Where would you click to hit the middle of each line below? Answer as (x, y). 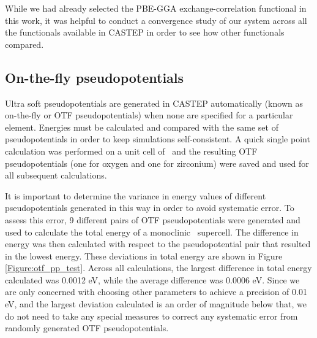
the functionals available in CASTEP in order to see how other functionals (145, 32)
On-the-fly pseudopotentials (95, 77)
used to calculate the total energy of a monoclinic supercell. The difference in (152, 232)
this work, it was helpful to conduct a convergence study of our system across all (156, 20)
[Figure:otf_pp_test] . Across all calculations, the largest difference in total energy (158, 268)
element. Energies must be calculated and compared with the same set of (142, 127)
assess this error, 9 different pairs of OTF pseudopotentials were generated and (153, 219)
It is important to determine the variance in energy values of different (136, 195)
